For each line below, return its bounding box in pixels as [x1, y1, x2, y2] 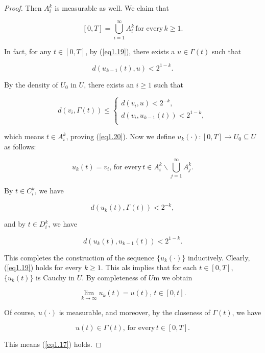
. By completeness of [82, 272, 147, 282]
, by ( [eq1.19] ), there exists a [85, 46, 175, 56]
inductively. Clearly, [187, 252, 250, 262]
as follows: [4, 141, 36, 151]
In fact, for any [4, 46, 52, 56]
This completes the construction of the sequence [4, 252, 155, 262]
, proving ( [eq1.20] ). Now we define [66, 131, 175, 141]
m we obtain [153, 272, 192, 282]
